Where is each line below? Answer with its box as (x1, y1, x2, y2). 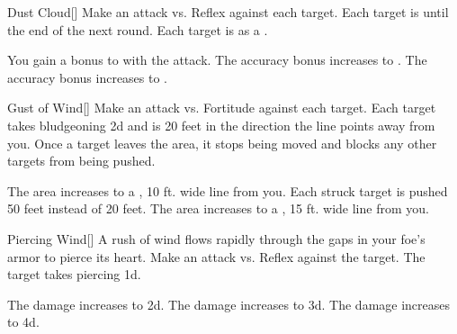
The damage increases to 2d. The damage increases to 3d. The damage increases (7, 294, 451, 313)
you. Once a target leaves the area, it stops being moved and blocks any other (7, 133, 437, 152)
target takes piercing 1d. (7, 265, 141, 284)
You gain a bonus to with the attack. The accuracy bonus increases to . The (7, 50, 427, 69)
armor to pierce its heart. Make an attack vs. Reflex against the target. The (7, 247, 426, 266)
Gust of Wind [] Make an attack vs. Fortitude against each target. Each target (7, 98, 436, 117)
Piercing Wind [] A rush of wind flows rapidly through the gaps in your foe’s (7, 229, 426, 248)
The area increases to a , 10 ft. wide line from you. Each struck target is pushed (7, 181, 448, 200)
